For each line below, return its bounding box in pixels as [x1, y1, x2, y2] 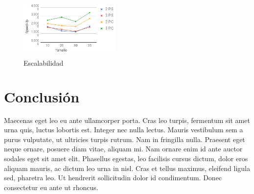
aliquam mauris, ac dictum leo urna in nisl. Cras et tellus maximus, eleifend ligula [4, 163, 250, 173]
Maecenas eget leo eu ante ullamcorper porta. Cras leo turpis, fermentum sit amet [4, 115, 250, 125]
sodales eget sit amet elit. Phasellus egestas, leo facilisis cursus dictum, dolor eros [4, 153, 248, 164]
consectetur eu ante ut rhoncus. [4, 182, 98, 192]
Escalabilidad [23, 57, 64, 68]
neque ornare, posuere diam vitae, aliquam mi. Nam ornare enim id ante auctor [4, 144, 243, 154]
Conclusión [4, 86, 80, 106]
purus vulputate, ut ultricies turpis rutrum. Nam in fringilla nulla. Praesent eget [4, 134, 245, 144]
